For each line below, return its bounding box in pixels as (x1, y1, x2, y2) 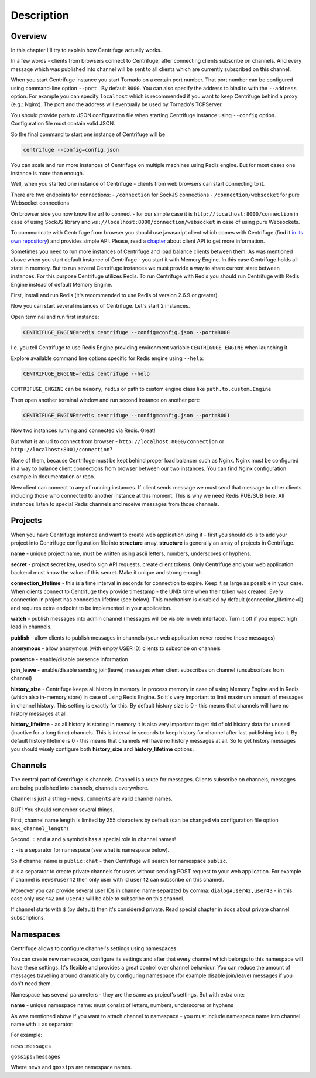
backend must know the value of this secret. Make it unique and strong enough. (11, 569, 204, 576)
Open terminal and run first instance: (11, 313, 99, 320)
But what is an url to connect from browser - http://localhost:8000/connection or (11, 437, 225, 445)
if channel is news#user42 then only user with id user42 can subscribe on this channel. (11, 876, 225, 883)
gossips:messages (11, 1053, 61, 1060)
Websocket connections (11, 199, 70, 206)
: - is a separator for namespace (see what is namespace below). (11, 846, 170, 853)
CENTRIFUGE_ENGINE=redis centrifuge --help (23, 370, 150, 378)
